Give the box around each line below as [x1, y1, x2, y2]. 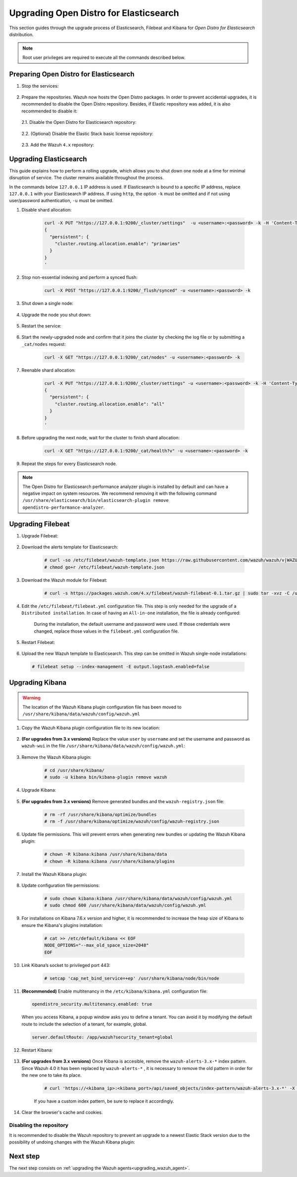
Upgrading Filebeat [9, 520, 70, 528]
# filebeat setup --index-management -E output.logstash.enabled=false [32, 664, 210, 670]
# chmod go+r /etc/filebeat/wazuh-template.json [44, 564, 165, 570]
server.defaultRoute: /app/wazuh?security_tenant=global [32, 1034, 173, 1040]
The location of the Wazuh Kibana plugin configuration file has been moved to [22, 704, 182, 710]
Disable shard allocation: [21, 207, 72, 213]
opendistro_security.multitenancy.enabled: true [32, 1001, 152, 1007]
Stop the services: [21, 83, 59, 89]
